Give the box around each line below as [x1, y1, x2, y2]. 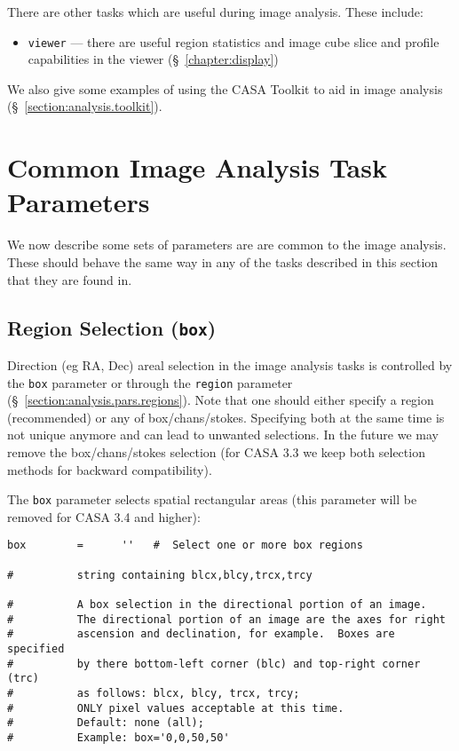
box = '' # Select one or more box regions [7, 539, 363, 552]
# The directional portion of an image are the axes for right [7, 613, 446, 626]
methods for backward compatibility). [7, 460, 212, 478]
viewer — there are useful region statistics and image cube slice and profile [28, 32, 439, 51]
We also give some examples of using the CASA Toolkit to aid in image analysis [7, 79, 443, 98]
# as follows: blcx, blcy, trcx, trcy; [7, 686, 300, 700]
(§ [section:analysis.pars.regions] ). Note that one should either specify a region [7, 391, 434, 409]
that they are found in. [7, 270, 132, 289]
